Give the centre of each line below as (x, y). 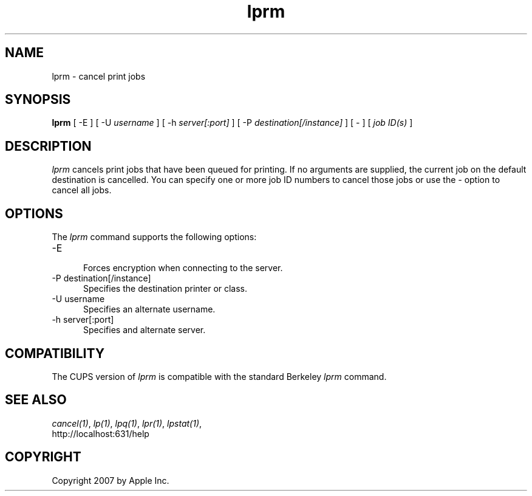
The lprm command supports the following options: (154, 237)
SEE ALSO (36, 400)
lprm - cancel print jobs (99, 76)
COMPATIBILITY (55, 353)
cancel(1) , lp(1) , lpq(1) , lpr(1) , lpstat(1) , (127, 423)
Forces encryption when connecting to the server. (183, 268)
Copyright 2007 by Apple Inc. (111, 480)
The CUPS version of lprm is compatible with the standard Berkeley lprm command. (219, 376)
